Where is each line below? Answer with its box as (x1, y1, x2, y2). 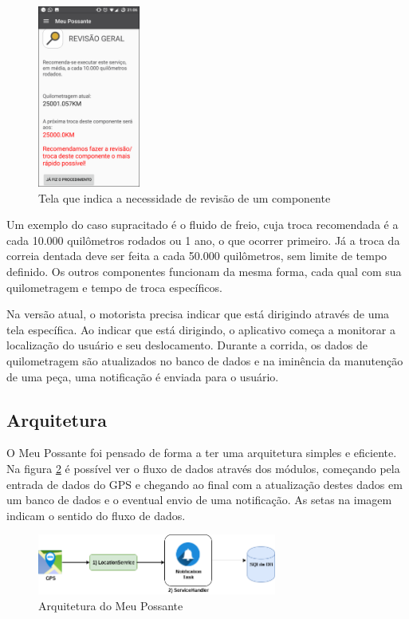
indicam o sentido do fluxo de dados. (6, 507, 186, 523)
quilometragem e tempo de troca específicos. (6, 278, 222, 295)
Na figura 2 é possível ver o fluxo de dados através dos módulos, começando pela (6, 460, 400, 477)
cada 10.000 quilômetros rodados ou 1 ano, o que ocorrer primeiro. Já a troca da (6, 231, 400, 248)
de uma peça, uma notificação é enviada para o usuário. (6, 368, 279, 384)
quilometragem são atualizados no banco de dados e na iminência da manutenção (6, 353, 403, 369)
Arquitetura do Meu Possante (38, 597, 183, 613)
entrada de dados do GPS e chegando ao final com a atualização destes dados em (6, 475, 403, 492)
